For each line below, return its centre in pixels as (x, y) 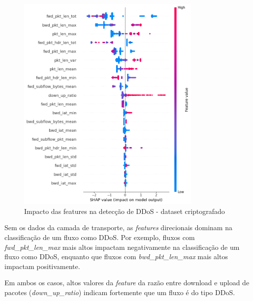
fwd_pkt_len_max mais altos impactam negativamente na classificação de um (122, 247)
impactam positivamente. (42, 266)
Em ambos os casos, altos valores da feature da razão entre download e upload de (127, 283)
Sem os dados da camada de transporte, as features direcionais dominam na (118, 227)
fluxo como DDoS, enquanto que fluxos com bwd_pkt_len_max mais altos (116, 256)
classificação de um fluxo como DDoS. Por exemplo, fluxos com (100, 237)
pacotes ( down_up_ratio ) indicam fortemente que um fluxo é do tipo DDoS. (120, 292)
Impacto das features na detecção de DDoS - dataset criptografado (125, 211)
